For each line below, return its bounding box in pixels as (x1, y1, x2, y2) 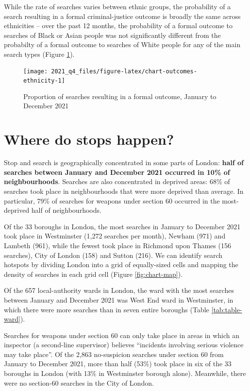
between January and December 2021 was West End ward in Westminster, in (4, 294, 233, 305)
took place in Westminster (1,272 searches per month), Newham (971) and (4, 231, 226, 241)
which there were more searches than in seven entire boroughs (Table (4, 304, 209, 314)
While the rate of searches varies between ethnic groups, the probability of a (4, 1, 231, 11)
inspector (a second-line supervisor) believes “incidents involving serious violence (4, 340, 244, 350)
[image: (23, 68, 48, 75)
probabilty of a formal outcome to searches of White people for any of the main (4, 39, 241, 50)
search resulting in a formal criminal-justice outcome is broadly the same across (4, 11, 241, 21)
